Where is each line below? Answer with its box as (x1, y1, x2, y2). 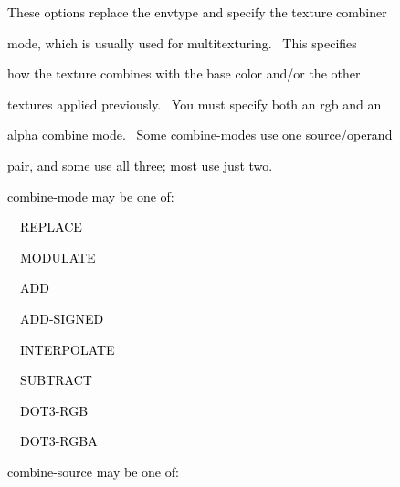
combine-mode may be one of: (6, 186, 174, 205)
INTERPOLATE (19, 339, 115, 358)
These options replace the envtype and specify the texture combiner (6, 3, 387, 21)
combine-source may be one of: (6, 461, 179, 481)
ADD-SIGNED (19, 308, 104, 327)
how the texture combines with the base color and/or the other (6, 64, 361, 83)
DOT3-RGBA (19, 431, 98, 451)
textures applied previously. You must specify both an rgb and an (6, 94, 382, 113)
